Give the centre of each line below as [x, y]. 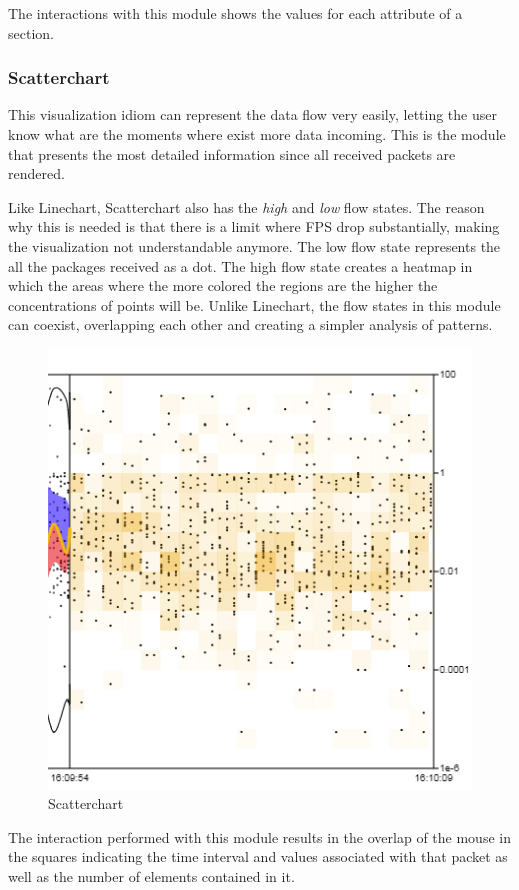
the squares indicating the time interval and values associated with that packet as [258, 856]
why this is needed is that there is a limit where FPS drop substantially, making [254, 226]
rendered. [36, 173]
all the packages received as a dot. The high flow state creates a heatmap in [240, 265]
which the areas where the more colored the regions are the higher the [223, 285]
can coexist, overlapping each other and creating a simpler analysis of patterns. [250, 324]
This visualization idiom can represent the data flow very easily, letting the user [252, 114]
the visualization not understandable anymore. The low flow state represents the [254, 245]
